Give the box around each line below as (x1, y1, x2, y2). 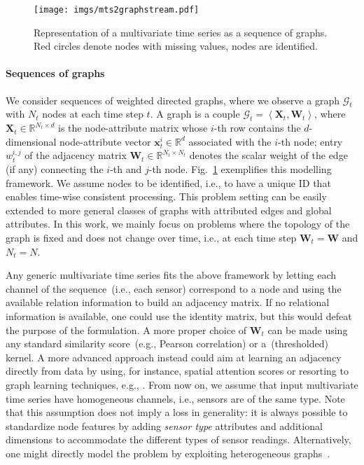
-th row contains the (213, 120, 301, 135)
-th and (110, 162, 142, 176)
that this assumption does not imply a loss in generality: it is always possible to (6, 405, 348, 419)
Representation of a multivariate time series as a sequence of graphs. (34, 25, 328, 39)
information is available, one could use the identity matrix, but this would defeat (6, 308, 352, 323)
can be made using (267, 322, 348, 337)
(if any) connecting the (6, 162, 104, 176)
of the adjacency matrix (24, 148, 127, 162)
